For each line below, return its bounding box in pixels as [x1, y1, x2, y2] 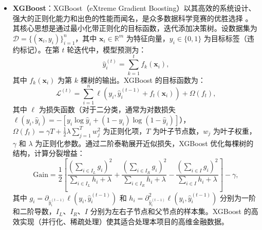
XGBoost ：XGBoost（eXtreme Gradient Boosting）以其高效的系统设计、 [12, 3, 256, 13]
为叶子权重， [213, 125, 256, 136]
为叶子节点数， [153, 125, 203, 136]
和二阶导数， [12, 206, 56, 217]
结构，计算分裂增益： [12, 148, 85, 158]
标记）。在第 [20, 44, 60, 55]
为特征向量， [126, 32, 170, 43]
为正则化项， [103, 125, 146, 136]
